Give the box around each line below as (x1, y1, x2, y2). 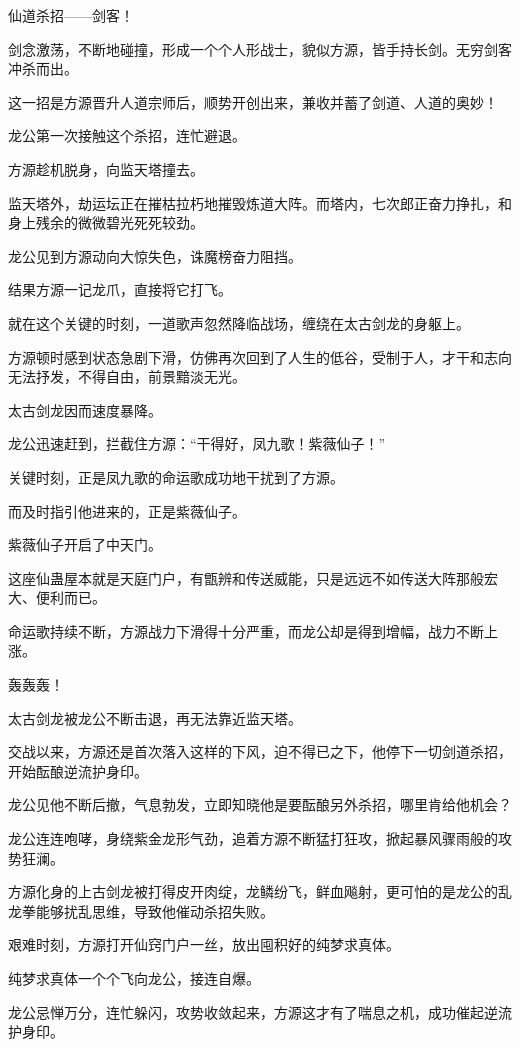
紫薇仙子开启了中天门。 (8, 534, 162, 555)
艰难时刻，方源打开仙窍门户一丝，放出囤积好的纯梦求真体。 (8, 934, 400, 955)
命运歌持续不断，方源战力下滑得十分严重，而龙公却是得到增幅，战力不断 (8, 620, 484, 641)
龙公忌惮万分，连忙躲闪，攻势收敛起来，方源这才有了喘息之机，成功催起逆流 (8, 1001, 512, 1022)
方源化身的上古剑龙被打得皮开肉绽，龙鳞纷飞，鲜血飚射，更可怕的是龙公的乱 (8, 881, 512, 902)
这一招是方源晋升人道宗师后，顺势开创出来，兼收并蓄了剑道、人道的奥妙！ (8, 91, 498, 112)
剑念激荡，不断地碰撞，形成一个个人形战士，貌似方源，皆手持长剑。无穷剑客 (8, 38, 512, 59)
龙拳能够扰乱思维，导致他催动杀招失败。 (8, 900, 274, 921)
